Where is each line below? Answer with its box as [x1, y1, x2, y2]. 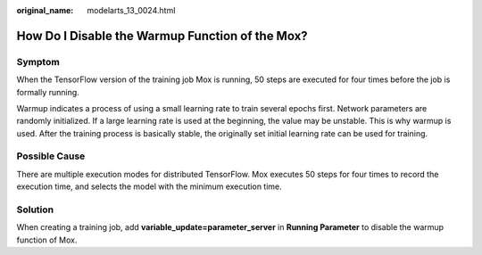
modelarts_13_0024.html [87, 5, 176, 15]
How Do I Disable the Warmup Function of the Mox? [16, 28, 308, 44]
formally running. [16, 86, 79, 97]
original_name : [16, 5, 74, 15]
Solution [16, 203, 54, 216]
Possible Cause [16, 150, 86, 162]
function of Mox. [16, 234, 78, 245]
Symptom [16, 55, 60, 68]
